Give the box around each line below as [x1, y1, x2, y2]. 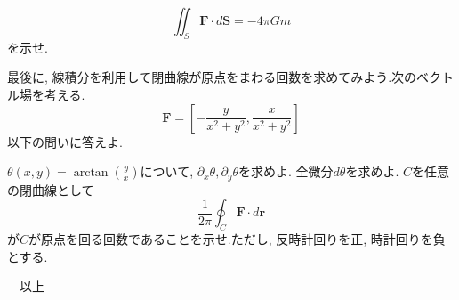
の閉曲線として [7, 180, 94, 199]
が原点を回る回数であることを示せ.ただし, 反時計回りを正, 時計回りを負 [28, 230, 446, 248]
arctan [73, 166, 109, 180]
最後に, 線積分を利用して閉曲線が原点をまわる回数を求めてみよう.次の [7, 68, 417, 86]
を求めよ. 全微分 [238, 162, 334, 181]
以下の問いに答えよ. [7, 132, 123, 150]
